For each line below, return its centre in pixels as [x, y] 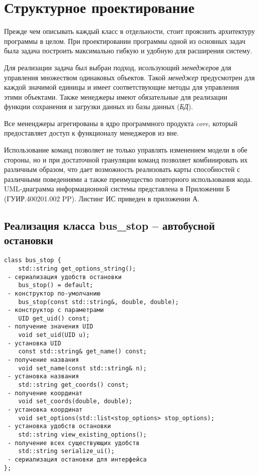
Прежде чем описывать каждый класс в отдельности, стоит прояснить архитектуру [129, 31]
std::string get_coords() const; [73, 385]
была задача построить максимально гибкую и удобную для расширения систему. [128, 51]
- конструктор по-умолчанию [54, 293]
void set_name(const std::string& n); [82, 368]
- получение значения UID [50, 327]
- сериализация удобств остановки [65, 277]
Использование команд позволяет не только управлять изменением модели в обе [126, 150]
